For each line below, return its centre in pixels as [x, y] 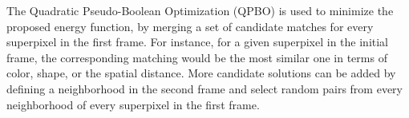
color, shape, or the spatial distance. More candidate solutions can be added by [201, 73]
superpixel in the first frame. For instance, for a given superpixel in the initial [198, 42]
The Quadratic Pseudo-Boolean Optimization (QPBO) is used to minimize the [200, 10]
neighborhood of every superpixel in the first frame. [133, 104]
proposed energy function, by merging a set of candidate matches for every [190, 26]
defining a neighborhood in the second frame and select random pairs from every [204, 88]
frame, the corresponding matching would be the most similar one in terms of [197, 57]
